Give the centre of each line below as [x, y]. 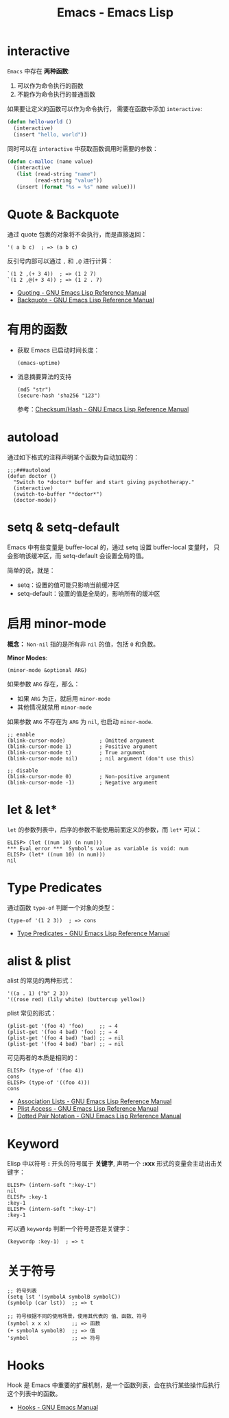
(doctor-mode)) [35, 500]
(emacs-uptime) [39, 363]
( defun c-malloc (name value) [50, 161]
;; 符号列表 [22, 1291]
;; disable [23, 770]
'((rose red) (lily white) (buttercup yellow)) [76, 1000]
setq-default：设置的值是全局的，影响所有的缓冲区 [88, 593]
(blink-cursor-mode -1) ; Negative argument [82, 782]
